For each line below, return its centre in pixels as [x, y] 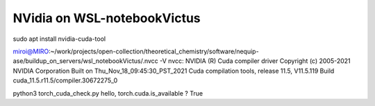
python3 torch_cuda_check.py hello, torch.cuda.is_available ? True [108, 93]
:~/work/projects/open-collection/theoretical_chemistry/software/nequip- [154, 51]
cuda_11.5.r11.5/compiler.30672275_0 [65, 80]
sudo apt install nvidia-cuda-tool [59, 39]
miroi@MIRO [31, 51]
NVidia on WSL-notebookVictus [107, 18]
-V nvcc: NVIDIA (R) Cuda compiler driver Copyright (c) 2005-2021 [255, 61]
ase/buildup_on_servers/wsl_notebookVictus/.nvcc [86, 61]
